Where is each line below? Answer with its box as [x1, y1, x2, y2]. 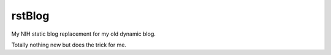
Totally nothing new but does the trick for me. [11, 41, 127, 48]
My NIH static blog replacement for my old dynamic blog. [11, 30, 156, 37]
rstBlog [11, 9, 50, 22]
